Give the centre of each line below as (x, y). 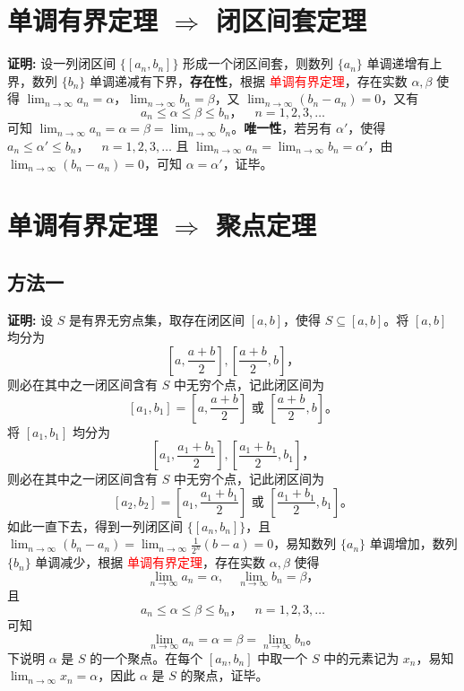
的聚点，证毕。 (224, 675)
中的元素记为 (361, 657)
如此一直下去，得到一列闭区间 (95, 525)
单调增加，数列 (413, 543)
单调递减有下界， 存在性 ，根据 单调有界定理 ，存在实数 (249, 80)
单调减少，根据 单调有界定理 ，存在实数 (150, 562)
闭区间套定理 (291, 20)
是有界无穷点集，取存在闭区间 (157, 319)
